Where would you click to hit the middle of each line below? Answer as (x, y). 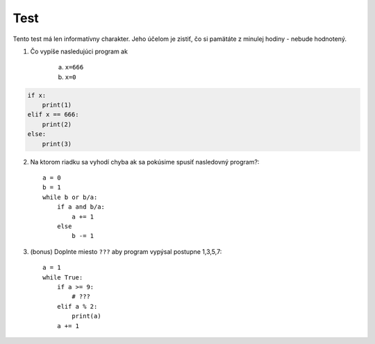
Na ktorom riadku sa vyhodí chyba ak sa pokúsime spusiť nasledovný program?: (145, 162)
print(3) (57, 144)
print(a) (86, 316)
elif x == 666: (53, 115)
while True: (63, 277)
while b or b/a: (70, 197)
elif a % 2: (77, 306)
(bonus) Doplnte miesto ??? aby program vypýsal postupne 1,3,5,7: (126, 251)
